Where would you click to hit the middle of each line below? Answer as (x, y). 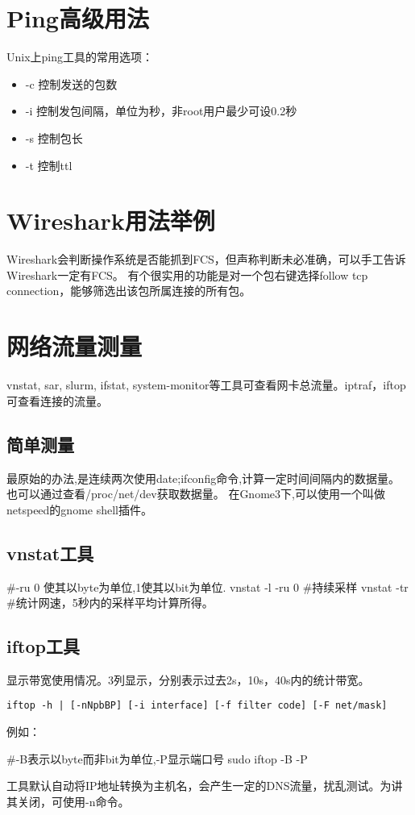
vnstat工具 (50, 553)
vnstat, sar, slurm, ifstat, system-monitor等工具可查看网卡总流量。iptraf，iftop (206, 385)
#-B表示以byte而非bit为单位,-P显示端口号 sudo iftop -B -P (157, 758)
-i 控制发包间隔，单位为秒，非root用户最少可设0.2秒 (161, 111)
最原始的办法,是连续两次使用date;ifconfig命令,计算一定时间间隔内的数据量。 (203, 478)
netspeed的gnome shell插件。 (79, 509)
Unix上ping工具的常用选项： (80, 57)
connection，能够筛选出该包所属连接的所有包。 (129, 291)
